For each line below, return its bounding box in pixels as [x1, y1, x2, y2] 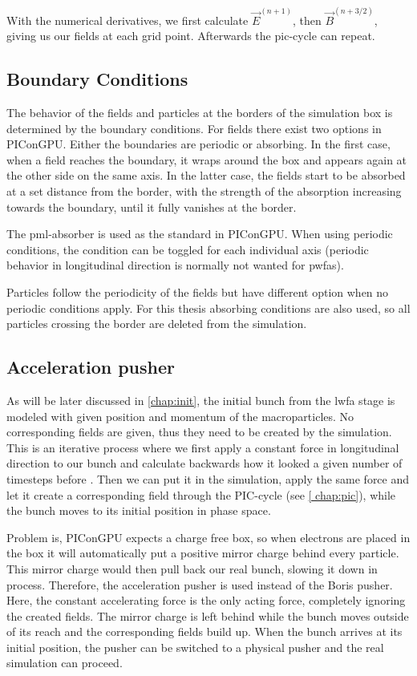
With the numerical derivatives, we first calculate [6, 11, 249, 28]
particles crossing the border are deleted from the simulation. [6, 315, 307, 332]
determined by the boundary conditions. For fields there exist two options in [6, 119, 382, 136]
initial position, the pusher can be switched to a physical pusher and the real [6, 638, 384, 655]
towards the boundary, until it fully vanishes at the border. [6, 198, 297, 215]
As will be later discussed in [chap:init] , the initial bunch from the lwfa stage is [6, 391, 395, 408]
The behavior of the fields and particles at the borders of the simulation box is [6, 104, 393, 121]
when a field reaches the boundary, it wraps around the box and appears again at [6, 151, 407, 168]
